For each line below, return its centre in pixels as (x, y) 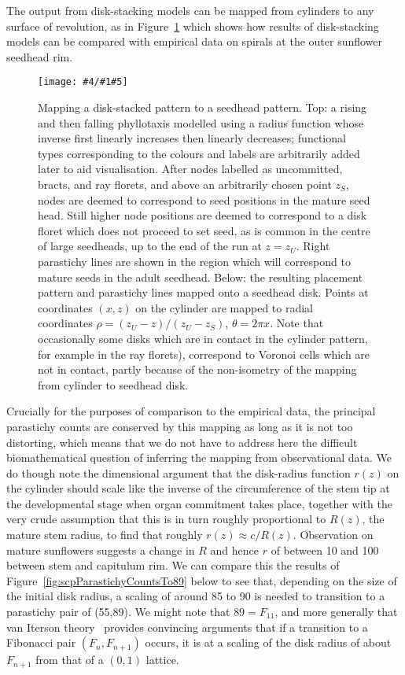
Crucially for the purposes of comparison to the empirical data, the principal (191, 411)
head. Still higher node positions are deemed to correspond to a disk (202, 215)
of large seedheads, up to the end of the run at (150, 246)
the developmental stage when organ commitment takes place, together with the (199, 503)
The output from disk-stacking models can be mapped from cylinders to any (190, 10)
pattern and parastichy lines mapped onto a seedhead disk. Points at (203, 292)
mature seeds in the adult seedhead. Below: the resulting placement (201, 277)
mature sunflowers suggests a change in (101, 550)
